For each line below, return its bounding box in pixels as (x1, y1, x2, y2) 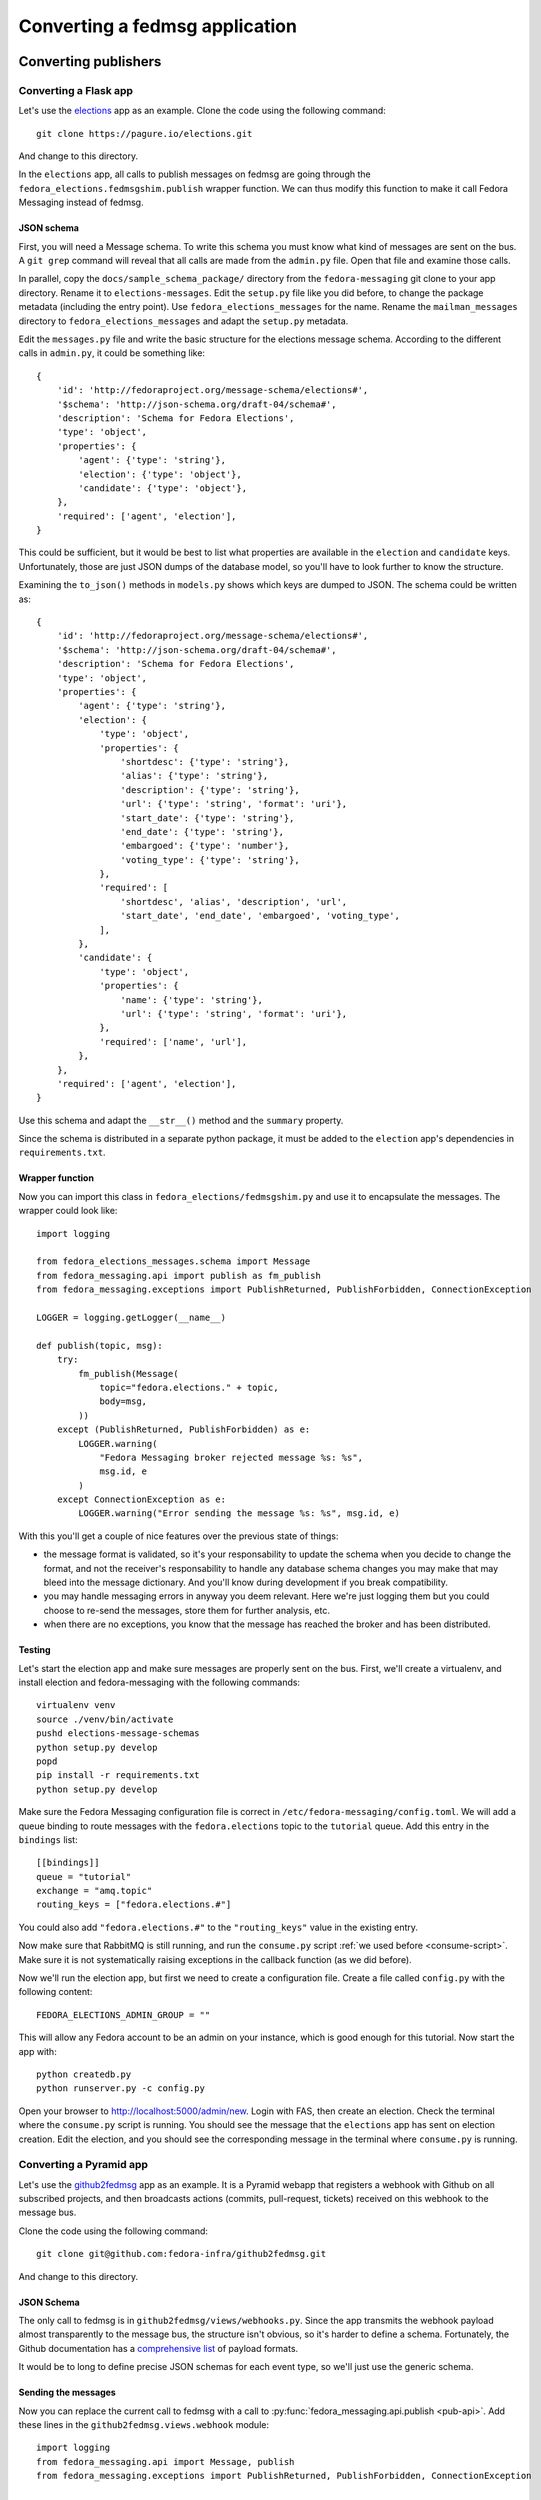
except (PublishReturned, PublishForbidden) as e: (56, 1424, 311, 1435)
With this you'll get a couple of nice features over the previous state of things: (18, 1530, 339, 1542)
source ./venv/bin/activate (36, 1713, 174, 1725)
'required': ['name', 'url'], (99, 1036, 248, 1047)
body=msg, (99, 1396, 148, 1407)
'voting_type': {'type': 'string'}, (120, 854, 300, 865)
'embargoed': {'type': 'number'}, (120, 840, 290, 852)
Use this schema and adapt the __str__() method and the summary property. (18, 1114, 344, 1126)
